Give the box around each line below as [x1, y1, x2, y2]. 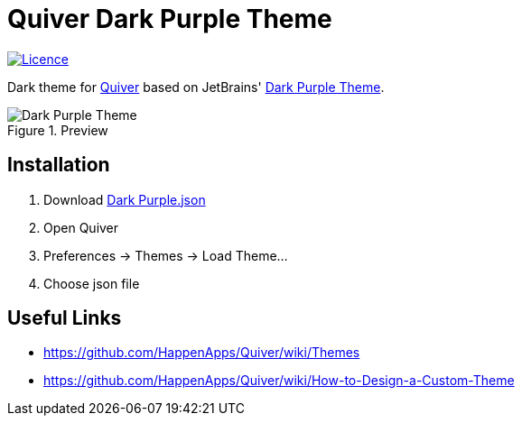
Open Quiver [43, 219, 119, 235]
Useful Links [7, 307, 122, 330]
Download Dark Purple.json [43, 191, 206, 207]
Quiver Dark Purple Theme [7, 4, 332, 34]
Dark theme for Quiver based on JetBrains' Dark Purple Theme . [7, 78, 385, 95]
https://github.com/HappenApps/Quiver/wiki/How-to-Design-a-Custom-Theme [43, 372, 515, 389]
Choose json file [43, 275, 140, 291]
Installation [7, 153, 110, 177]
